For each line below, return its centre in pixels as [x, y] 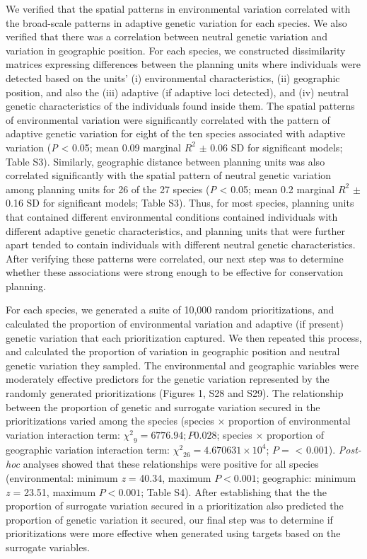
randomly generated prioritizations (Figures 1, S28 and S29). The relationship [175, 393]
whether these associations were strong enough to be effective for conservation [175, 272]
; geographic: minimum [306, 478]
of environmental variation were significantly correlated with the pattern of [168, 119]
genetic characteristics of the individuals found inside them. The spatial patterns [180, 106]
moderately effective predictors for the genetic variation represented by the [168, 379]
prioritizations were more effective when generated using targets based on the [173, 533]
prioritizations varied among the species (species [110, 421]
